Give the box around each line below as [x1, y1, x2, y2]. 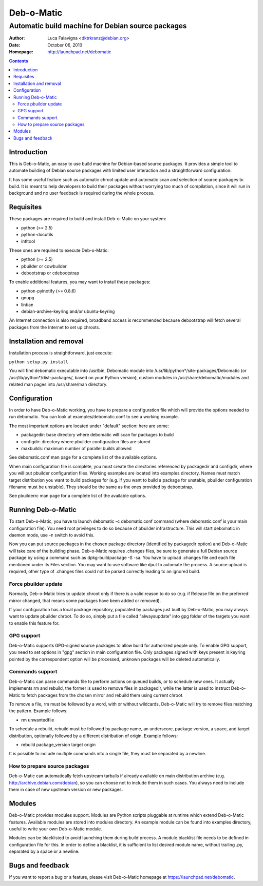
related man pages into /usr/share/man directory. [9, 381, 108, 388]
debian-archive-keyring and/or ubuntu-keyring [21, 308, 115, 314]
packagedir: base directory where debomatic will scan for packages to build [21, 432, 174, 438]
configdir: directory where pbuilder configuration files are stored [21, 438, 150, 444]
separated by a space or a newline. [9, 848, 80, 854]
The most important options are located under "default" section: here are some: [9, 423, 169, 429]
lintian [21, 302, 34, 308]
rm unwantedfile [21, 717, 55, 722]
